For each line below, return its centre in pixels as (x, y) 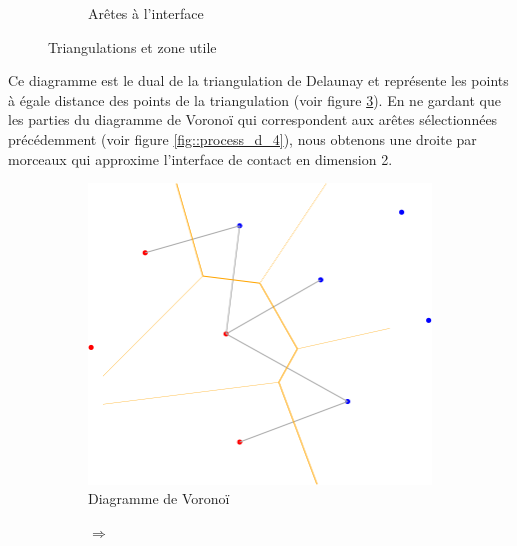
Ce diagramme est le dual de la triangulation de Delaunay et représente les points (258, 80)
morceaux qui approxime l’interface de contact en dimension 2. (200, 158)
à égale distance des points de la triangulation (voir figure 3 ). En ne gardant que (254, 99)
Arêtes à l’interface (146, 13)
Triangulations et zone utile (132, 46)
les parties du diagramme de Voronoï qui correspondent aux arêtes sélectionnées (253, 119)
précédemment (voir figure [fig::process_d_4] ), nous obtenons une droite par (242, 138)
